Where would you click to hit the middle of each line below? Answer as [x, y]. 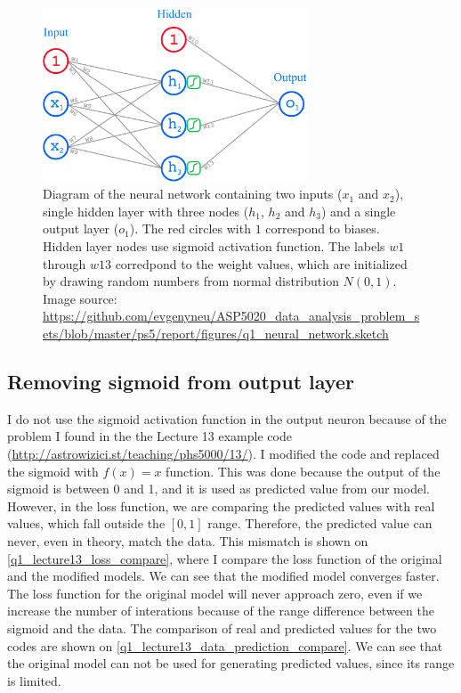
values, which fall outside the [86, 523]
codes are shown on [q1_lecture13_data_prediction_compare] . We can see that [225, 645]
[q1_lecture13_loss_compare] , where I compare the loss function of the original [225, 558]
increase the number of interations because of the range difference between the [221, 611]
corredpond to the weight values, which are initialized [261, 263]
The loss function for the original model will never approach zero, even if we [215, 593]
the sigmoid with [53, 471]
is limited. [34, 680]
